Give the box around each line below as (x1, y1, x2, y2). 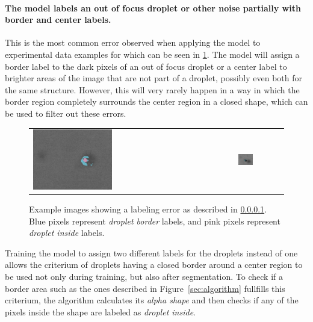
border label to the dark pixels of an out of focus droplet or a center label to (5, 60, 287, 72)
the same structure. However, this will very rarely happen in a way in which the (5, 83, 300, 96)
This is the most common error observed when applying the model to (5, 36, 261, 49)
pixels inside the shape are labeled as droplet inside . (5, 305, 196, 318)
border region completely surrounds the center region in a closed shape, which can (5, 95, 308, 108)
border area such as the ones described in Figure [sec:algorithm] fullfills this (5, 282, 285, 294)
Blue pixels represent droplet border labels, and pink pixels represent (29, 214, 280, 227)
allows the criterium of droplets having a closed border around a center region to (5, 258, 303, 271)
